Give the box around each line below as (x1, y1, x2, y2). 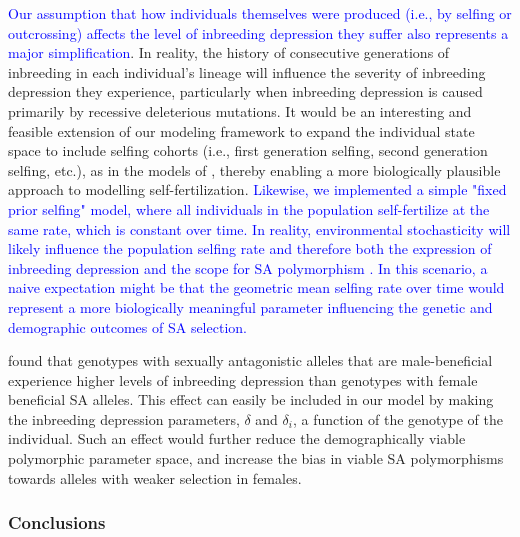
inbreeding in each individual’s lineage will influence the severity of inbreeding (8, 61, 486, 82)
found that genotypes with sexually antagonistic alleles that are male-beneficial (8, 350, 493, 371)
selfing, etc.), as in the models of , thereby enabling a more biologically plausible (8, 159, 501, 180)
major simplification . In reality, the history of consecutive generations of (8, 42, 450, 63)
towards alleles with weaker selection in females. (8, 467, 302, 488)
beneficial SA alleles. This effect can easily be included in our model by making (8, 389, 494, 410)
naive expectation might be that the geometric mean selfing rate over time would (8, 277, 505, 298)
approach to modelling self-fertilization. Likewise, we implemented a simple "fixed (8, 179, 507, 200)
